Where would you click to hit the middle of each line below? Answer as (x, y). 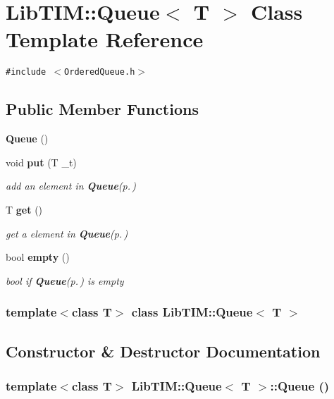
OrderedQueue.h (100, 72)
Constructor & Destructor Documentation (163, 351)
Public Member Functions (102, 109)
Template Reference (105, 39)
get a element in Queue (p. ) (67, 233)
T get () (24, 209)
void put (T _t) (41, 162)
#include (26, 72)
